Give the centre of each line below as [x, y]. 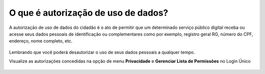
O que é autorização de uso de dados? [89, 13]
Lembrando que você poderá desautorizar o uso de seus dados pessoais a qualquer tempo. [102, 52]
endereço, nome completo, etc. [41, 41]
